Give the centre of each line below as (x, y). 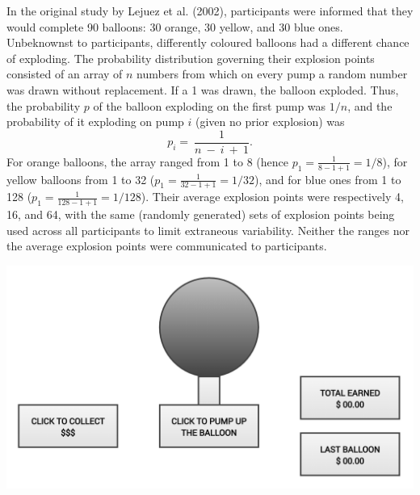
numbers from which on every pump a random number (272, 74)
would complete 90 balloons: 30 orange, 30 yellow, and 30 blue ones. (175, 26)
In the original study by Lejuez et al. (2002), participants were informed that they (210, 10)
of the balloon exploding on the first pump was (210, 105)
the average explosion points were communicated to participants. (167, 246)
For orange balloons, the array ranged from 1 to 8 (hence (147, 161)
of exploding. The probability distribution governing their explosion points (191, 58)
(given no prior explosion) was (270, 122)
